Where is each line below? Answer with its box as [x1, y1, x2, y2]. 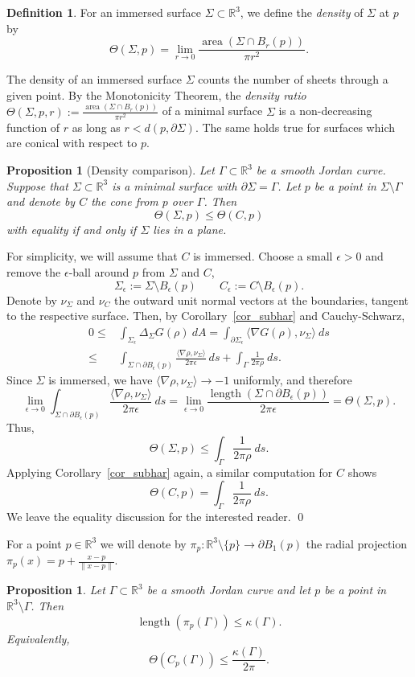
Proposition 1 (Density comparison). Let [6, 162, 215, 178]
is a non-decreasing [278, 102, 372, 119]
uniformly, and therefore [232, 371, 352, 388]
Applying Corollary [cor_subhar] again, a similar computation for [6, 463, 333, 480]
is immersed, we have [48, 371, 153, 388]
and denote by [6, 193, 76, 210]
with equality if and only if [6, 220, 137, 237]
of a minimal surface [162, 102, 263, 119]
